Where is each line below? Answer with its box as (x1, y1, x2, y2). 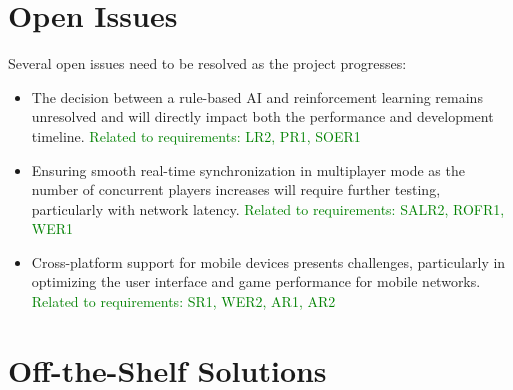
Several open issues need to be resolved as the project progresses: (8, 53, 407, 74)
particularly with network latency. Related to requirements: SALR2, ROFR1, (31, 198, 505, 219)
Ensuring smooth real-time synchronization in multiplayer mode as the (31, 159, 465, 180)
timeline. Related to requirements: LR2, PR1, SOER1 (31, 125, 361, 146)
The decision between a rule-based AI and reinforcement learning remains (31, 86, 483, 107)
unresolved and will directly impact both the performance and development (31, 106, 494, 127)
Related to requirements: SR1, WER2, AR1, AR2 (31, 291, 336, 312)
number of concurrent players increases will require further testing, (31, 179, 441, 200)
